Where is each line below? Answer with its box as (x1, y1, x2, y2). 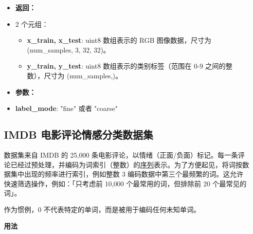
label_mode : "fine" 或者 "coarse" (15, 103, 118, 113)
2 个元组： (15, 18, 49, 29)
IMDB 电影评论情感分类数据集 (4, 127, 153, 142)
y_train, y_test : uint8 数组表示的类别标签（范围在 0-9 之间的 (27, 61, 226, 71)
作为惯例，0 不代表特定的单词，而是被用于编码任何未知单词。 (4, 204, 200, 214)
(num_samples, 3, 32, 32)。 (27, 44, 110, 54)
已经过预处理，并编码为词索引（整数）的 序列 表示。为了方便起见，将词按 (10, 159, 242, 169)
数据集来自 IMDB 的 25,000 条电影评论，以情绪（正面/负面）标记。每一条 (4, 149, 238, 160)
